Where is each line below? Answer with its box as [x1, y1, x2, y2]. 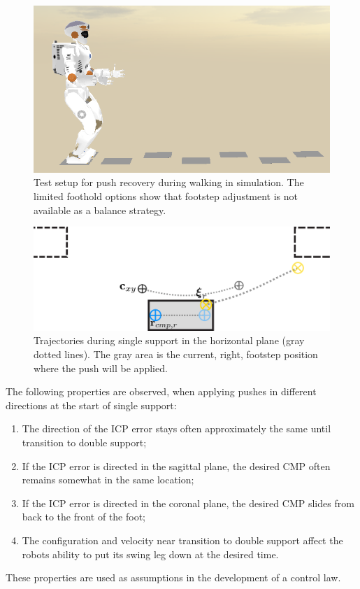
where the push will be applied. [34, 360, 168, 375]
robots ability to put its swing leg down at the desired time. [22, 546, 279, 561]
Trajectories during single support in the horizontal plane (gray [34, 333, 305, 348]
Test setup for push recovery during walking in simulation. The [34, 175, 304, 190]
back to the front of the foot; [22, 509, 146, 524]
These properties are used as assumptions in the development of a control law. [6, 570, 341, 585]
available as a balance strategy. [34, 202, 166, 217]
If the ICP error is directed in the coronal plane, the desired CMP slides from [22, 495, 354, 510]
